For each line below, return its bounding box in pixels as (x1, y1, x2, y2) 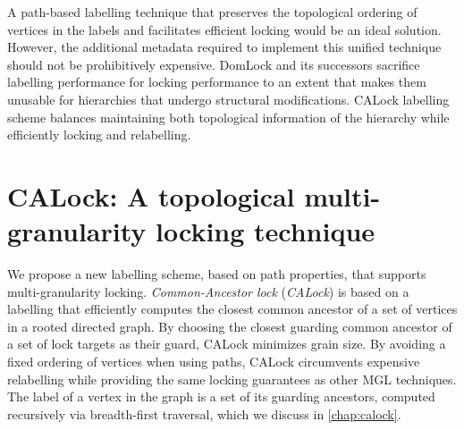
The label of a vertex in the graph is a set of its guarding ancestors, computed (7, 387, 435, 406)
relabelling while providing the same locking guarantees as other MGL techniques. (7, 369, 457, 388)
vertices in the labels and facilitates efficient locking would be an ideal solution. (7, 20, 442, 38)
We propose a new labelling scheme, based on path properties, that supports (7, 265, 426, 283)
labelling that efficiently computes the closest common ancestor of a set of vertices (7, 299, 458, 318)
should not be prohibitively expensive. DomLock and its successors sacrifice (7, 55, 420, 73)
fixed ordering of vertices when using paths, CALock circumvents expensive (7, 352, 420, 371)
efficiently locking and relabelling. (7, 125, 191, 144)
